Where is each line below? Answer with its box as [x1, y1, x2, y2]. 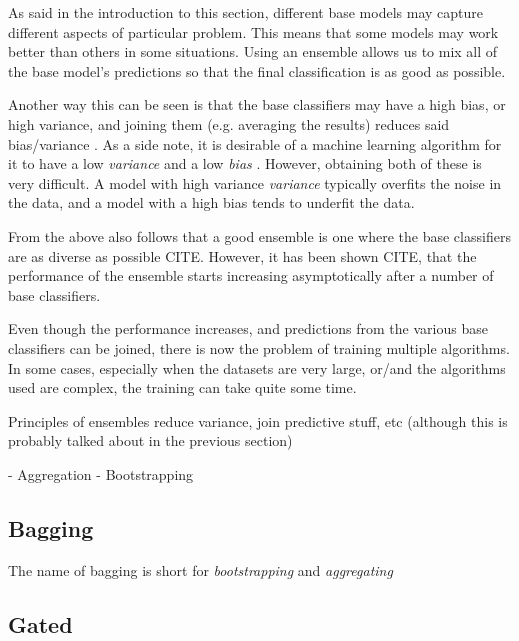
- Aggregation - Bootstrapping [8, 463, 194, 484]
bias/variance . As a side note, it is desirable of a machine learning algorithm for [8, 133, 502, 154]
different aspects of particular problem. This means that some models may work [8, 21, 499, 42]
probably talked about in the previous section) [8, 430, 293, 451]
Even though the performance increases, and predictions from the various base [8, 318, 488, 339]
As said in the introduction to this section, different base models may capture [8, 2, 484, 22]
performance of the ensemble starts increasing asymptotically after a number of [8, 265, 494, 286]
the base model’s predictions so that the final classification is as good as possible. [8, 60, 506, 81]
